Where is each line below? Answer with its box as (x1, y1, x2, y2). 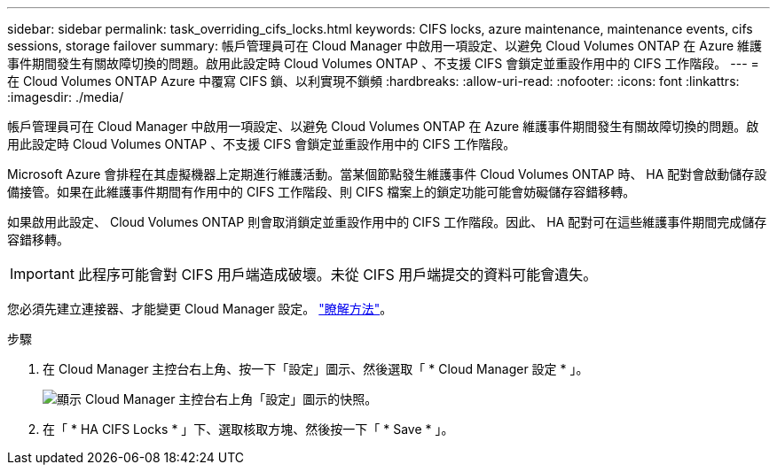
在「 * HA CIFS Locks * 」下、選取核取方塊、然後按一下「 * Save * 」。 (43, 422, 454, 437)
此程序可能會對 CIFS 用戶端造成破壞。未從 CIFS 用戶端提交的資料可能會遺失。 (77, 266, 598, 283)
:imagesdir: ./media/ (7, 89, 124, 104)
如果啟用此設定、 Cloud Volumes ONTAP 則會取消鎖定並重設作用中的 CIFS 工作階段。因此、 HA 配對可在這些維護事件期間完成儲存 (7, 214, 767, 229)
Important (10, 265, 75, 282)
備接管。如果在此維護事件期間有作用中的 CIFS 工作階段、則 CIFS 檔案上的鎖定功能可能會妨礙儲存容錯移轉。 (7, 184, 636, 199)
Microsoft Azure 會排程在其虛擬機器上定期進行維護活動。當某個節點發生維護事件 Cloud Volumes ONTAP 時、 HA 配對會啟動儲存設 (7, 166, 767, 182)
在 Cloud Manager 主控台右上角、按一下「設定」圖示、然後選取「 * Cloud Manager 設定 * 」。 (43, 361, 589, 376)
